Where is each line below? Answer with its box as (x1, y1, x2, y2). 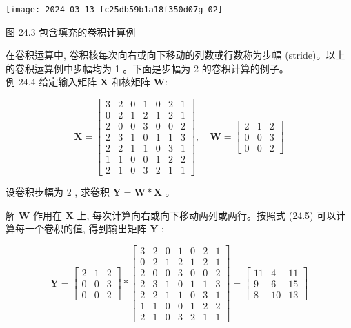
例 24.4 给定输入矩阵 (6, 74, 97, 89)
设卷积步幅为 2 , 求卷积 (6, 185, 110, 199)
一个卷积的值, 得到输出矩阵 (24, 221, 147, 236)
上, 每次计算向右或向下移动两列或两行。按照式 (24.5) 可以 (77, 207, 337, 222)
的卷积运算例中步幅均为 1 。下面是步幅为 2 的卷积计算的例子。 (6, 61, 289, 75)
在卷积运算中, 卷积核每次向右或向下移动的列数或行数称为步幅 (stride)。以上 (6, 48, 345, 62)
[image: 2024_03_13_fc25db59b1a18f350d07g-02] (6, 5, 223, 14)
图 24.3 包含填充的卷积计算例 (6, 24, 136, 39)
